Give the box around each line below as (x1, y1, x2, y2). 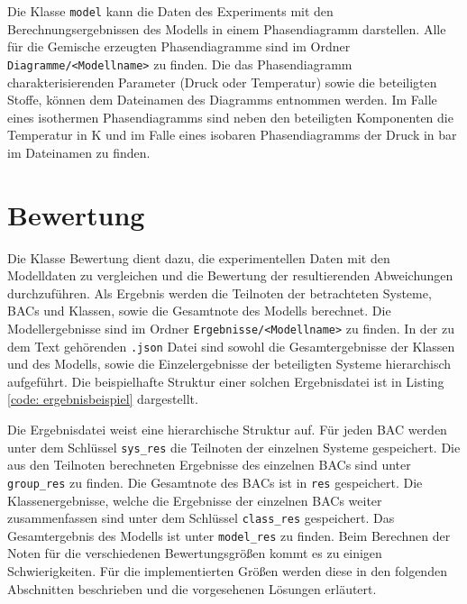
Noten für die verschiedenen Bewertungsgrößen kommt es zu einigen (7, 544, 382, 563)
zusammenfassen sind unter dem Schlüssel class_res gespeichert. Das (7, 508, 395, 527)
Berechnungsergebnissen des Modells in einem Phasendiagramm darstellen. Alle (7, 19, 446, 38)
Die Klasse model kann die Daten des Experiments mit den (7, 2, 334, 20)
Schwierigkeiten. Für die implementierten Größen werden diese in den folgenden (7, 562, 447, 581)
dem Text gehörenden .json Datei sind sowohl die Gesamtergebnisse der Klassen (7, 336, 455, 355)
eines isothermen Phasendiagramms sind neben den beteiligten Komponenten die (7, 107, 453, 126)
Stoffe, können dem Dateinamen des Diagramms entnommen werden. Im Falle (7, 90, 437, 109)
